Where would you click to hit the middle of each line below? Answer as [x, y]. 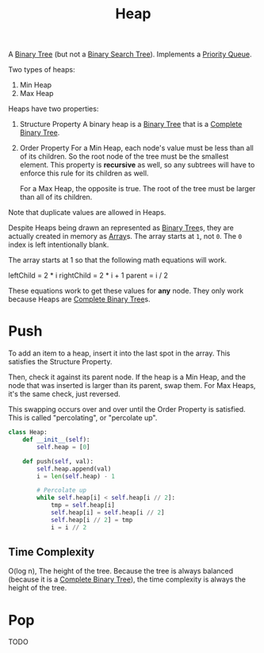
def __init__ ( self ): [56, 440]
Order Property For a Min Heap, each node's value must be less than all [136, 148]
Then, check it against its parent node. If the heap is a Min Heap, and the [127, 377]
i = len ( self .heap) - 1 [76, 476]
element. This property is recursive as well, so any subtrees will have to [137, 165]
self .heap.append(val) [74, 469]
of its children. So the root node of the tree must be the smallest [124, 156]
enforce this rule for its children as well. [84, 173]
